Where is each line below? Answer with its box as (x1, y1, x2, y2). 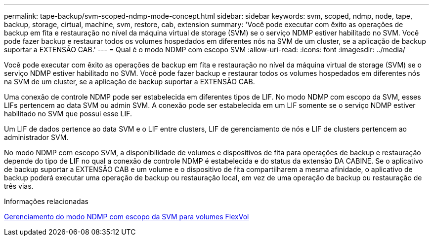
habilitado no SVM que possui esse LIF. (4, 109, 132, 118)
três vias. (4, 182, 34, 190)
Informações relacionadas (4, 197, 88, 206)
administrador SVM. (4, 133, 69, 141)
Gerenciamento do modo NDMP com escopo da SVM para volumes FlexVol (4, 212, 249, 221)
